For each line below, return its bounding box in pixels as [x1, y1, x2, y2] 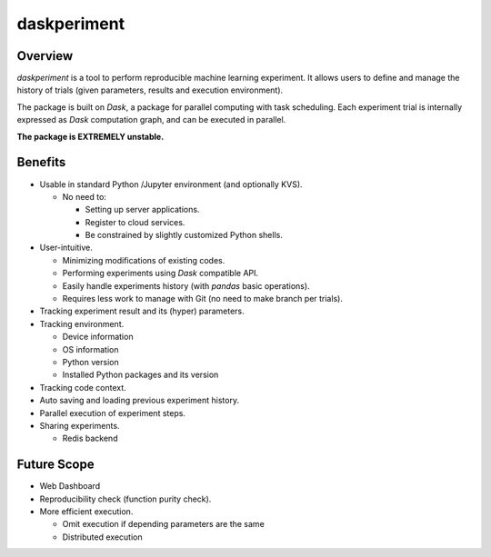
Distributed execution [62, 532, 143, 542]
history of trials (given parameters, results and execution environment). [16, 85, 284, 95]
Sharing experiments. [39, 420, 120, 431]
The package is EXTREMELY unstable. [16, 131, 165, 142]
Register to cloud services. [85, 216, 185, 227]
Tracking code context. [39, 382, 126, 393]
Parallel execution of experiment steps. [39, 407, 186, 418]
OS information [62, 343, 119, 354]
